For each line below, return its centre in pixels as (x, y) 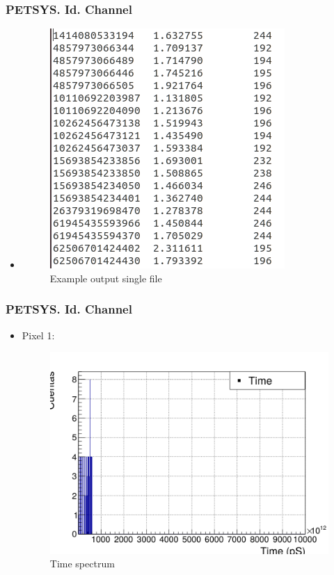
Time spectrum (82, 564)
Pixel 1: (38, 335)
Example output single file (106, 278)
